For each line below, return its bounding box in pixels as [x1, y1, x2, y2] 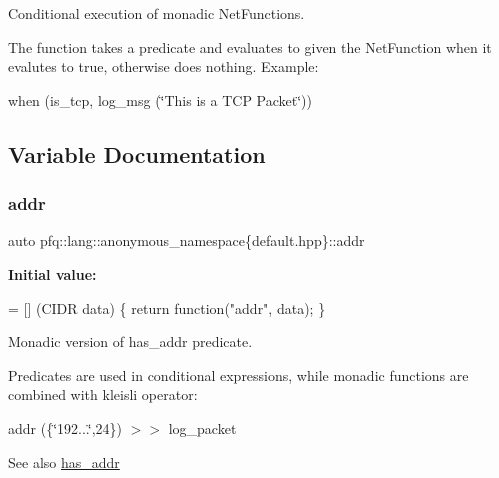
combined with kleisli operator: [8, 384, 198, 405]
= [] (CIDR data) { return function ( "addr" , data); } [8, 297, 326, 318]
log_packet [168, 417, 237, 438]
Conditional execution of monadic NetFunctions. [8, 3, 305, 23]
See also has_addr [8, 451, 120, 472]
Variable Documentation [8, 138, 266, 169]
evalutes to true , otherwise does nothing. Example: [8, 56, 319, 77]
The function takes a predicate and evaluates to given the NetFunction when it [8, 36, 492, 57]
